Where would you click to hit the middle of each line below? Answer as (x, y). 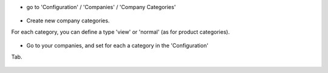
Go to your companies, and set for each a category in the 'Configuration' (118, 46)
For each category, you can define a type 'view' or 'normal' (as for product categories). (121, 32)
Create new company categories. (68, 21)
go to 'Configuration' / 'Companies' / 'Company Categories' (101, 7)
